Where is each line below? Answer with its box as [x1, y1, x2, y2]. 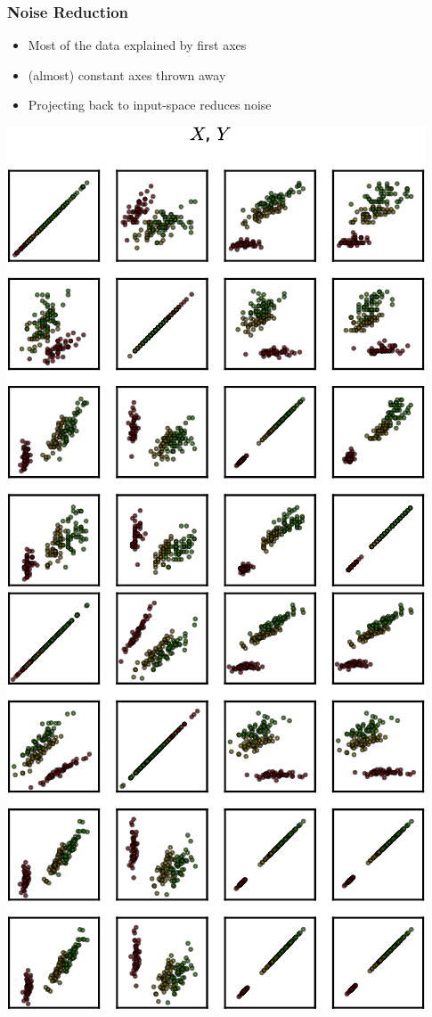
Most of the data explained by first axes [28, 36, 247, 54]
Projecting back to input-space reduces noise [28, 95, 272, 114]
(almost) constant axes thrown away [28, 65, 226, 84]
